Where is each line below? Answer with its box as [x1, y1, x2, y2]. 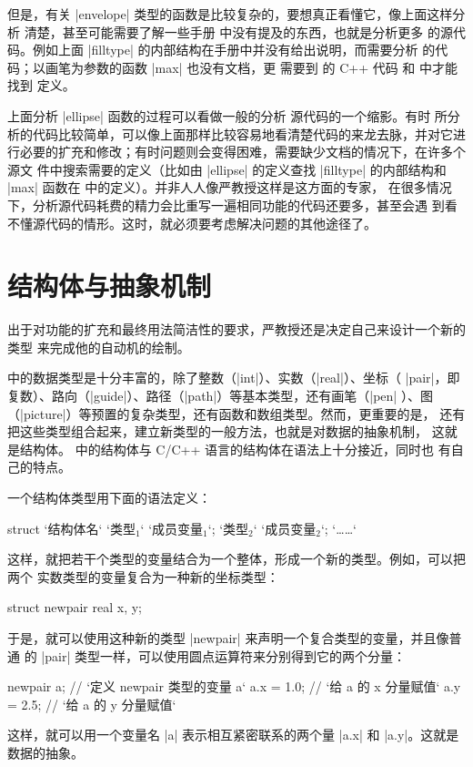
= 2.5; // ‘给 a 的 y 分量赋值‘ [7, 694, 176, 713]
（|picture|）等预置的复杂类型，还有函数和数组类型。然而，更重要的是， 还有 [7, 404, 466, 423]
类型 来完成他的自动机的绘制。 [7, 337, 190, 356]
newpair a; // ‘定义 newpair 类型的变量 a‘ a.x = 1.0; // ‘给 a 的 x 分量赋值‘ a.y [7, 677, 461, 696]
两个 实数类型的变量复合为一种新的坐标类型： [7, 567, 279, 586]
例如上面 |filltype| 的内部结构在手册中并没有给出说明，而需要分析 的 [32, 40, 436, 59]
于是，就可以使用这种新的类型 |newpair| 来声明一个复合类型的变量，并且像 [7, 628, 449, 647]
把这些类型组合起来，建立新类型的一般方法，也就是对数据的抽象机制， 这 [7, 422, 445, 441]
